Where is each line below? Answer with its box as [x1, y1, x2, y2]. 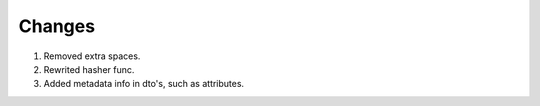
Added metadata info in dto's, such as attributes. [43, 78, 245, 90]
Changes [18, 15, 95, 37]
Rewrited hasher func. [43, 63, 135, 75]
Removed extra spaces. [43, 50, 141, 62]
